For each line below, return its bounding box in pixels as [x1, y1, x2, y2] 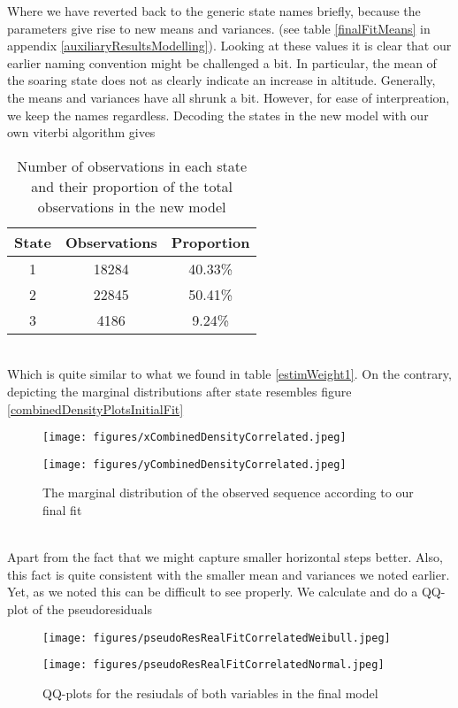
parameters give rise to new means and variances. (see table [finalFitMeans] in [7, 19, 431, 37]
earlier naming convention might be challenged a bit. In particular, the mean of [7, 53, 437, 72]
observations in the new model [37, 196, 226, 217]
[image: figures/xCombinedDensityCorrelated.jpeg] [42, 431, 347, 444]
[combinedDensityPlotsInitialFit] [7, 399, 184, 418]
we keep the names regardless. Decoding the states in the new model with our [7, 105, 429, 124]
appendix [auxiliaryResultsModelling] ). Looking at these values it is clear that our [7, 36, 452, 55]
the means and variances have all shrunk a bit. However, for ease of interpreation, [7, 88, 450, 106]
